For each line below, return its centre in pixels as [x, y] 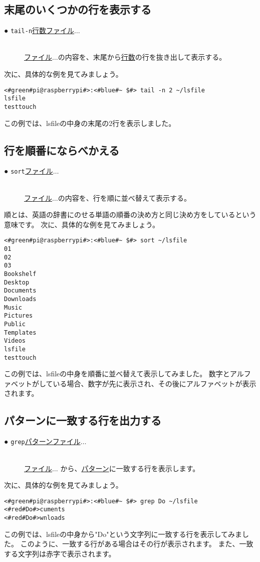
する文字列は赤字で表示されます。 [60, 553]
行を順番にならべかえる [62, 150]
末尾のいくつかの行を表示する [78, 9]
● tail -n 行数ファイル [39, 30]
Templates [20, 332]
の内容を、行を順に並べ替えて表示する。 [124, 197]
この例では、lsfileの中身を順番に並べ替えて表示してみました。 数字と [117, 374]
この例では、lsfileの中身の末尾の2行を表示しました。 [90, 123]
